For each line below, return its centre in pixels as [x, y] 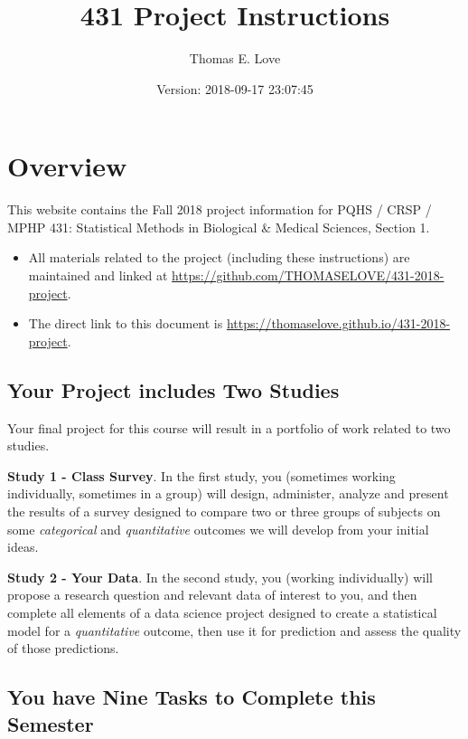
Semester [51, 723]
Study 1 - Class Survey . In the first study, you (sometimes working [201, 475]
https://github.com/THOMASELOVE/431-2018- [308, 275]
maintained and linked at [98, 275]
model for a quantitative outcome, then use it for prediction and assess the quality [234, 630]
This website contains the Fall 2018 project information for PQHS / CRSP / [220, 209]
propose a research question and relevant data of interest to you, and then [212, 595]
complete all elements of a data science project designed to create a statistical [222, 612]
